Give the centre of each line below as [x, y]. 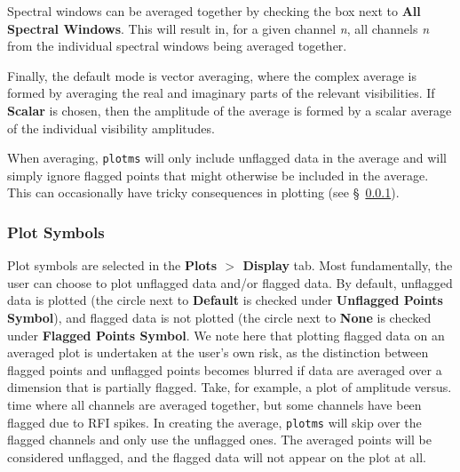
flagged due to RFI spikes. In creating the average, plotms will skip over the [214, 422]
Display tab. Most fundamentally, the [348, 265]
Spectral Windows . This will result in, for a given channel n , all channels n [218, 28]
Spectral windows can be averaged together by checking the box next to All [214, 11]
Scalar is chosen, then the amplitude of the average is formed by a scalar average [230, 110]
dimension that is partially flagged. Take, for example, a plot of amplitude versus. [230, 387]
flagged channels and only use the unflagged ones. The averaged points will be [219, 440]
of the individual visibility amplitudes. [111, 128]
